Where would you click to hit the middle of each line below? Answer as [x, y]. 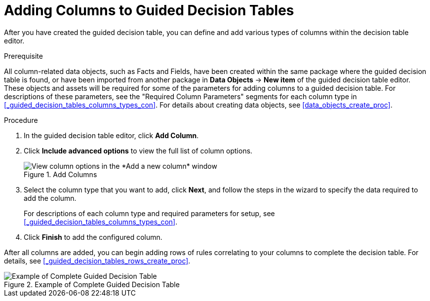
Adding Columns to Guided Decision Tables [149, 10]
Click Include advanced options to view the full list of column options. [138, 150]
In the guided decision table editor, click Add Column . [111, 135]
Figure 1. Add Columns [60, 174]
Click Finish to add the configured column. [93, 237]
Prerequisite [23, 56]
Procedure [21, 120]
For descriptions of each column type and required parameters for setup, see [149, 213]
